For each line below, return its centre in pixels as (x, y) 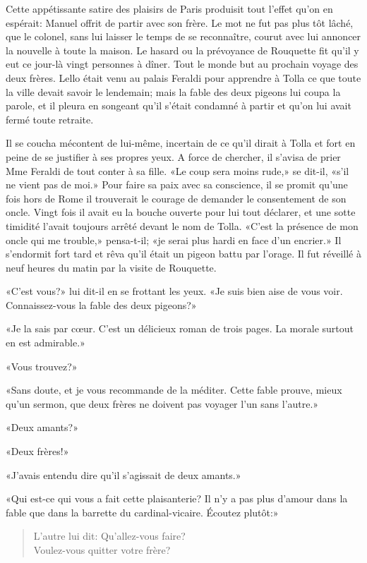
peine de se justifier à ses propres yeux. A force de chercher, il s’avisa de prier (173, 156)
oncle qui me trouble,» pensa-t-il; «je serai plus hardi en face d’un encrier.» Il (174, 240)
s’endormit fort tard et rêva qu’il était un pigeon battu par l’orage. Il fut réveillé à (183, 254)
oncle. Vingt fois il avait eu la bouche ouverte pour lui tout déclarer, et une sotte (181, 212)
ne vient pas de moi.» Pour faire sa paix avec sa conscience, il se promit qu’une (177, 184)
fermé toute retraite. (50, 119)
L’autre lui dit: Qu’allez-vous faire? (109, 536)
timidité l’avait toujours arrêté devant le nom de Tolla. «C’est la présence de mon (182, 225)
